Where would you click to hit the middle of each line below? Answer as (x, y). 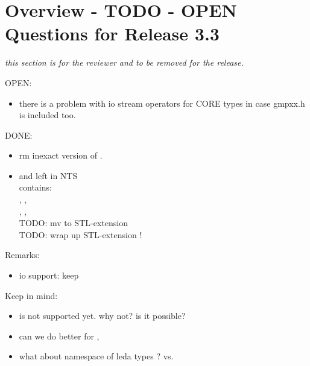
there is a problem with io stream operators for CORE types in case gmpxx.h (162, 103)
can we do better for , (59, 336)
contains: (35, 187)
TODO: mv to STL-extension (73, 223)
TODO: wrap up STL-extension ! (81, 234)
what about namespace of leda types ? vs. (96, 356)
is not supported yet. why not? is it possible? (102, 316)
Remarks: (22, 255)
